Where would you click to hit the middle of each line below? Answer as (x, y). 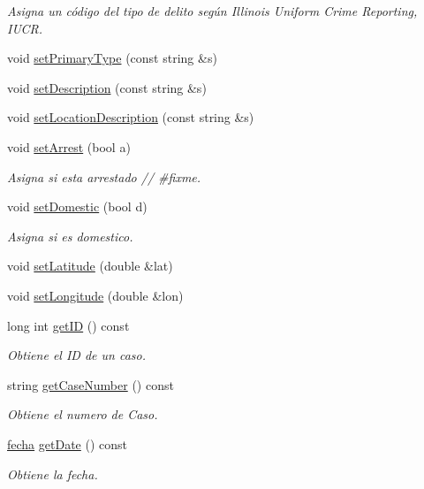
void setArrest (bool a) (69, 146)
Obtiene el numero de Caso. (83, 414)
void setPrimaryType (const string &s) (112, 58)
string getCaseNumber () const (91, 384)
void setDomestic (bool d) (77, 206)
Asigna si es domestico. (70, 236)
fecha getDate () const (67, 443)
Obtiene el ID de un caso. (76, 355)
